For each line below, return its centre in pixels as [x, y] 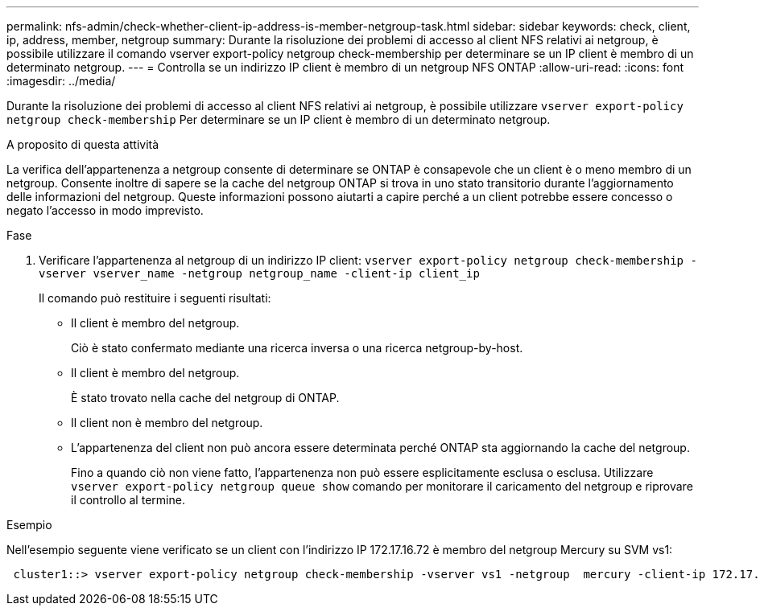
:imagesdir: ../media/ [61, 81]
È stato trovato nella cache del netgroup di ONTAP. [205, 398]
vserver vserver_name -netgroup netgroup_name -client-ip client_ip [259, 273]
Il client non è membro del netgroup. [167, 423]
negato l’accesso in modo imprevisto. [105, 210]
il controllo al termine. [128, 500]
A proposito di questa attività [83, 144]
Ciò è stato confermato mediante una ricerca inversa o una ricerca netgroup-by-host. [297, 348]
